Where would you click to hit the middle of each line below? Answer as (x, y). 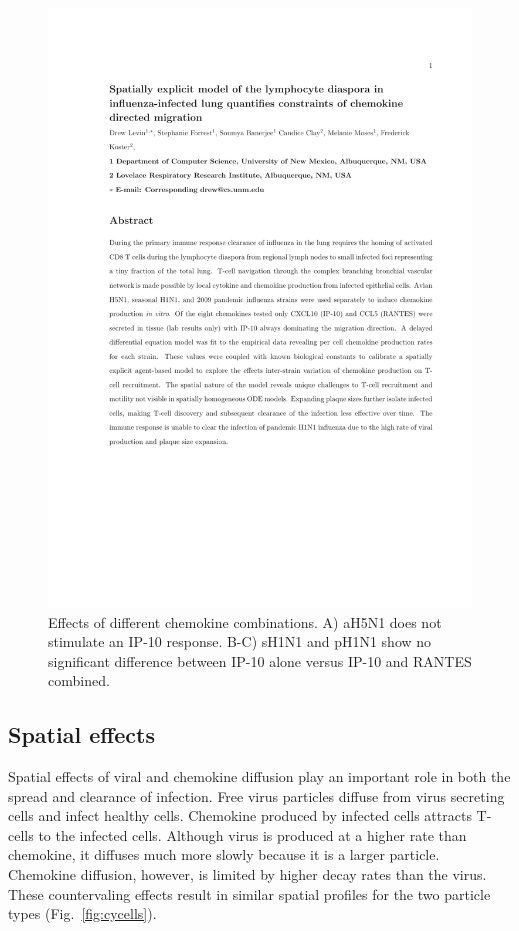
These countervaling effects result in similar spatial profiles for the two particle (249, 893)
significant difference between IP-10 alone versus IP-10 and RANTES (260, 660)
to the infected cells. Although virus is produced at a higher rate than (252, 834)
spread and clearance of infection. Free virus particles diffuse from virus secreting (256, 795)
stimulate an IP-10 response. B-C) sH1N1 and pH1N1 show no (240, 641)
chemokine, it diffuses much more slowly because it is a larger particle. (224, 854)
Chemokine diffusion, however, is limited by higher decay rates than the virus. (247, 874)
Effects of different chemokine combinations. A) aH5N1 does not (245, 621)
